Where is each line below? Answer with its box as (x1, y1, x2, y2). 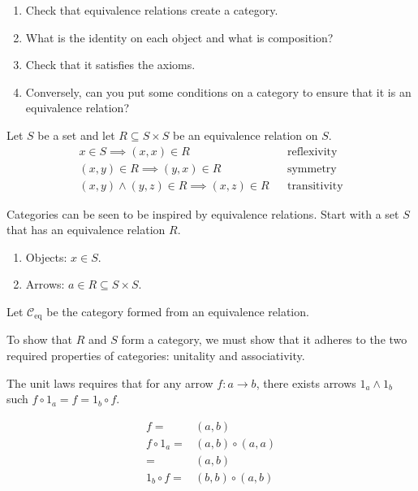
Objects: (25, 248, 67, 265)
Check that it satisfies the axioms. (25, 56, 196, 73)
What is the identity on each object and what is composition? (25, 28, 334, 46)
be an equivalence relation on (173, 126, 318, 143)
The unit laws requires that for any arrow (6, 374, 213, 391)
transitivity (287, 180, 343, 192)
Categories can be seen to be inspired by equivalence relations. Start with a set (6, 205, 399, 222)
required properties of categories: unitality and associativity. (6, 347, 305, 364)
